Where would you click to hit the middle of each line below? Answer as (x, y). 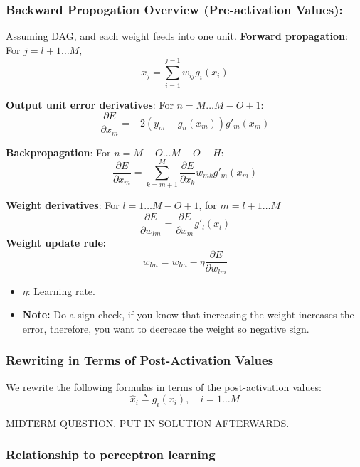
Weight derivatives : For (63, 205)
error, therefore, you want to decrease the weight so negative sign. (166, 328)
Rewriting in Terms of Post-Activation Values (140, 360)
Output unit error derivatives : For (90, 104)
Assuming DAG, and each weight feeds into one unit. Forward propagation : (177, 36)
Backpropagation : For (58, 152)
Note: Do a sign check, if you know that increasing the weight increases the (188, 315)
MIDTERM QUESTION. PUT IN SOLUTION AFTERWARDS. (148, 423)
